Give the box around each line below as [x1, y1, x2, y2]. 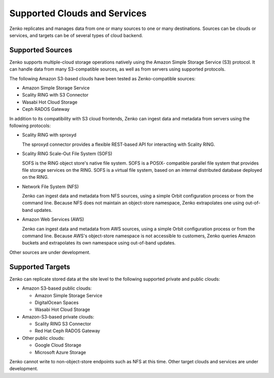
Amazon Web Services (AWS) [22, 216, 84, 223]
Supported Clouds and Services [9, 8, 147, 19]
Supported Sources [9, 46, 73, 54]
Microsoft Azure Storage [35, 349, 86, 355]
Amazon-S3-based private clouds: [22, 313, 94, 320]
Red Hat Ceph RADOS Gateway [35, 328, 100, 334]
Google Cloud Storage [35, 342, 81, 348]
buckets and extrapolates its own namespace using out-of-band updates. [22, 240, 176, 246]
